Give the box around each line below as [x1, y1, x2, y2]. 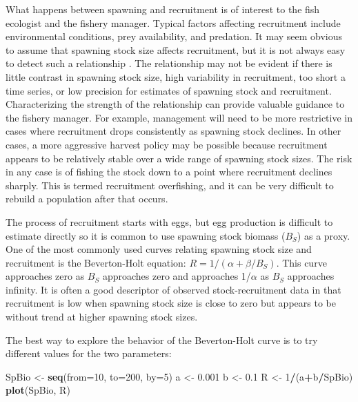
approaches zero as [6, 269, 85, 283]
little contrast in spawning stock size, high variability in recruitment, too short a [6, 69, 346, 84]
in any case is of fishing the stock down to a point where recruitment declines [6, 164, 332, 179]
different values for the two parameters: [6, 346, 172, 361]
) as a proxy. [297, 228, 350, 242]
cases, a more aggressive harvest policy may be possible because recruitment [6, 137, 328, 151]
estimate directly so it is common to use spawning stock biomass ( [6, 228, 286, 242]
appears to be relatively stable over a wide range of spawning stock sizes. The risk [6, 151, 352, 165]
